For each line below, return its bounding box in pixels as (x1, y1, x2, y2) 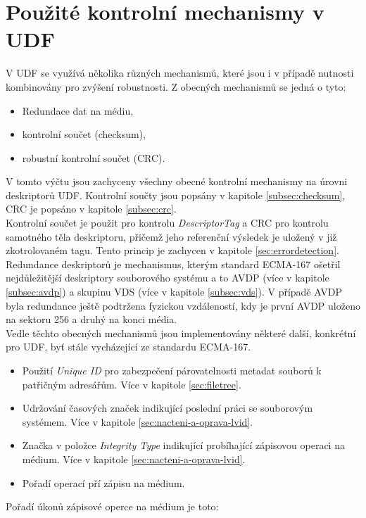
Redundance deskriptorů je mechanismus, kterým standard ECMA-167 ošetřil (6, 256, 341, 271)
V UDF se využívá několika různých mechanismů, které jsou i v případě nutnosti (6, 65, 354, 80)
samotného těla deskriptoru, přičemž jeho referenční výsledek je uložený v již (6, 229, 337, 244)
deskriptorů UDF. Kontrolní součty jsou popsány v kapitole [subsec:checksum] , (6, 187, 346, 202)
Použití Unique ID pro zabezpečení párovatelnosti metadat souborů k (22, 363, 322, 377)
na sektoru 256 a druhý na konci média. (6, 312, 177, 327)
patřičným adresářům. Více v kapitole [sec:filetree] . (22, 377, 241, 391)
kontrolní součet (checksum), (22, 127, 146, 141)
